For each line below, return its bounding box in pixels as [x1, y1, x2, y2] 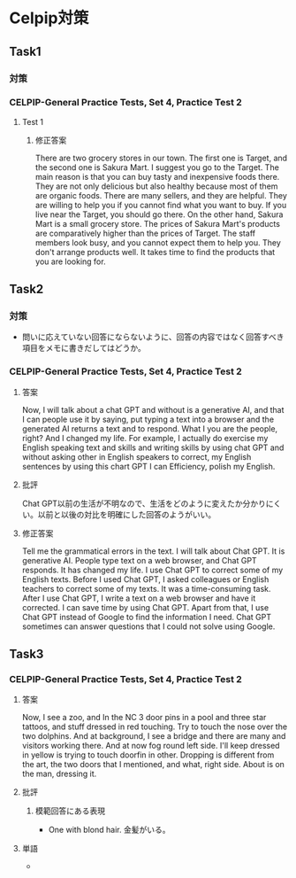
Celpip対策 [9, 8, 89, 28]
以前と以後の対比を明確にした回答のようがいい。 [37, 509, 216, 519]
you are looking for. [34, 256, 106, 267]
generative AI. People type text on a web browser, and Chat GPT [21, 555, 258, 565]
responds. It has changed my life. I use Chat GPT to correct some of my [21, 564, 284, 575]
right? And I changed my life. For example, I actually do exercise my [21, 432, 269, 443]
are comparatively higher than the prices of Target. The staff [34, 228, 256, 238]
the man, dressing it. [21, 768, 97, 780]
